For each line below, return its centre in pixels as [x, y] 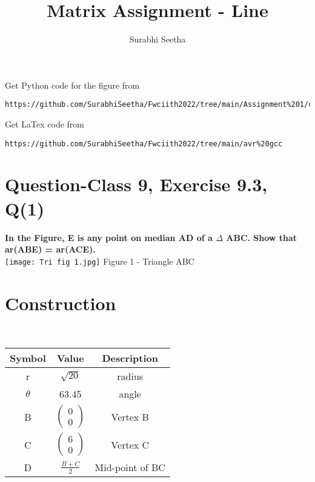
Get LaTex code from [45, 124]
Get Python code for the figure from [72, 85]
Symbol [28, 358]
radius [130, 376]
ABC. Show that [262, 237]
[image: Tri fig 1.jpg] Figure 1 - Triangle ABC [100, 261]
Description [130, 358]
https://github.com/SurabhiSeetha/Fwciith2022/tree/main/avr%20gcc [144, 144]
